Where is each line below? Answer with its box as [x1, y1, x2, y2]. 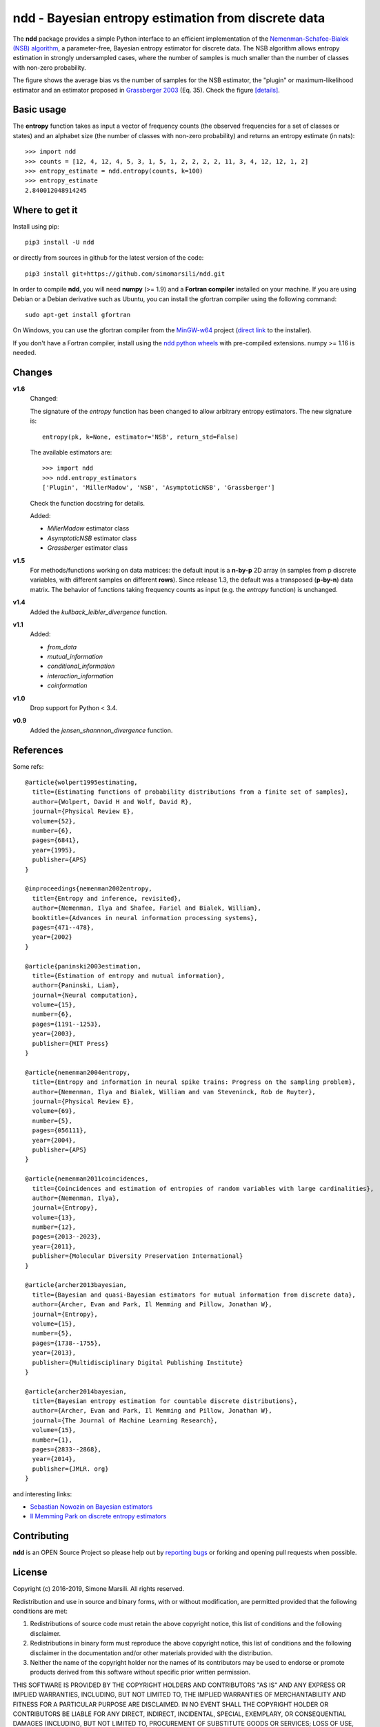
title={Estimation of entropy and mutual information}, [32, 971, 226, 980]
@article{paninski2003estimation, [25, 962, 141, 970]
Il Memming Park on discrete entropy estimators [30, 1512, 167, 1520]
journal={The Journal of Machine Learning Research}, [32, 1416, 218, 1424]
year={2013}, [32, 1349, 77, 1357]
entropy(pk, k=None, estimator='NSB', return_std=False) [42, 432, 239, 441]
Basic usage [12, 104, 67, 115]
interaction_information [47, 671, 114, 680]
